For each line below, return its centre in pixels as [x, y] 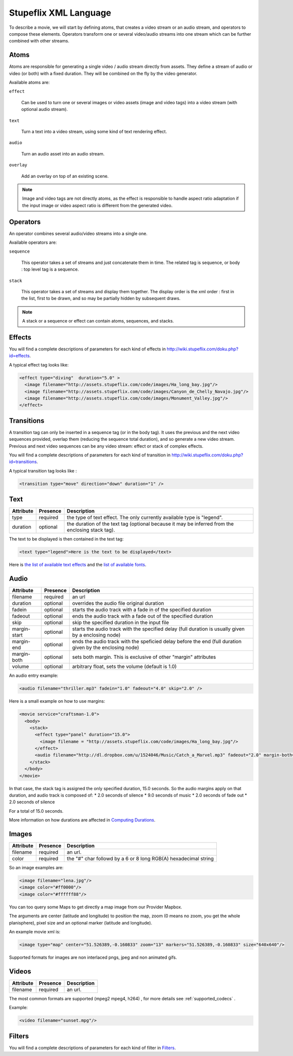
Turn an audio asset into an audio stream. [63, 153]
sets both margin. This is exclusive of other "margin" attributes [144, 657]
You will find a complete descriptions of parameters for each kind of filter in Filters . [92, 1048]
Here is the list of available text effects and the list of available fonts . [78, 565]
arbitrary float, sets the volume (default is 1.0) [124, 667]
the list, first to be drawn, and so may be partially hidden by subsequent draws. [101, 299]
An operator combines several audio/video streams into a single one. [78, 233]
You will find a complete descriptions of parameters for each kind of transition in [90, 455]
